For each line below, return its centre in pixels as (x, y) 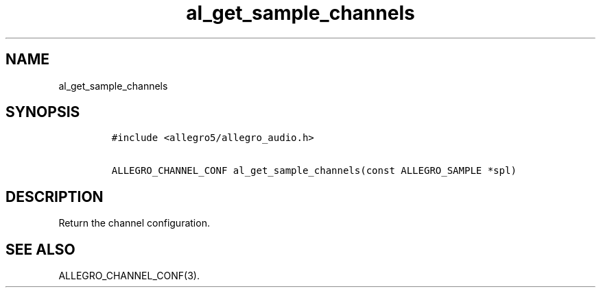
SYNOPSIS (43, 112)
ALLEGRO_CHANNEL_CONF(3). (129, 276)
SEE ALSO (40, 249)
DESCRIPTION (55, 196)
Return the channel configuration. (134, 223)
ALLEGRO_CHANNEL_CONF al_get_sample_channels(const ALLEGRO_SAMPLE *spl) (314, 171)
